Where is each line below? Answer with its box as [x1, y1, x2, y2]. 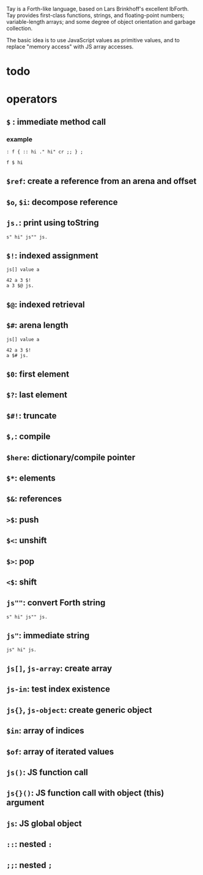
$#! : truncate [6, 410, 57, 421]
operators [6, 92, 58, 106]
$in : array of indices [6, 726, 84, 736]
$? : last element [6, 390, 67, 400]
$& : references [6, 493, 62, 504]
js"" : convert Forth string [6, 597, 106, 608]
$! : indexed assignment [6, 251, 99, 261]
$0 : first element [6, 369, 69, 380]
